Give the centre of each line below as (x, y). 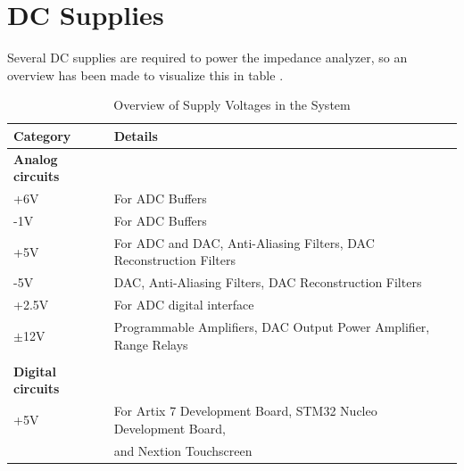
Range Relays (151, 344)
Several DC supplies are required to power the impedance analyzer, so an (207, 58)
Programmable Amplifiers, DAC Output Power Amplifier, (272, 326)
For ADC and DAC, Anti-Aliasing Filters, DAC (244, 242)
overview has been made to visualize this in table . (145, 74)
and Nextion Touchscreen (183, 450)
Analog (36, 158)
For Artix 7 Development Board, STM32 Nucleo (245, 411)
